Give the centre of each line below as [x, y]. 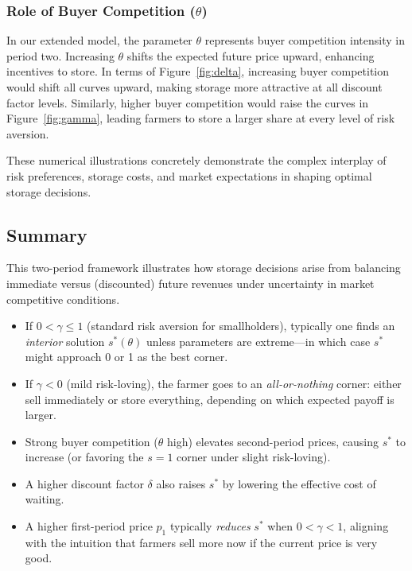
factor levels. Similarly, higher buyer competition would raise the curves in [188, 102]
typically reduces [210, 526]
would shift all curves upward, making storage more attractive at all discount [194, 87]
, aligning [366, 526]
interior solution [65, 341]
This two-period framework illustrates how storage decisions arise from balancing [204, 268]
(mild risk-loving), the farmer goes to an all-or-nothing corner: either [234, 383]
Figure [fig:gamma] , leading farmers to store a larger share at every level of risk [201, 118]
